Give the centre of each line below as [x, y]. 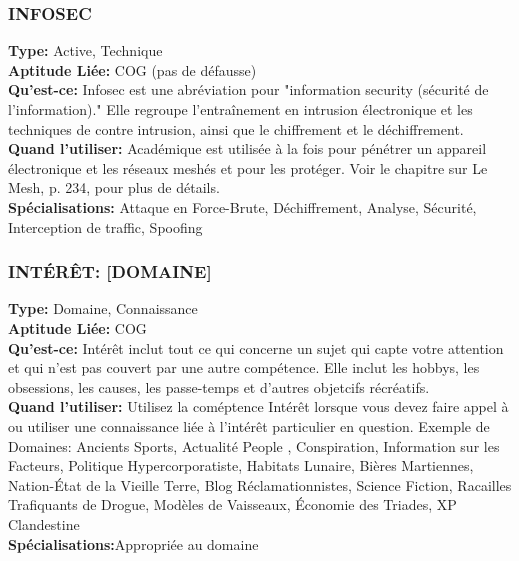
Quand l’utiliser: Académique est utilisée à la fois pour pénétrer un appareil [247, 148]
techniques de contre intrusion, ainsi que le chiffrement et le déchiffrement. [236, 128]
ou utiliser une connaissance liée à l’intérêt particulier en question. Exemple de [249, 425]
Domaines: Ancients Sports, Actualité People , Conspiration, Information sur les [254, 445]
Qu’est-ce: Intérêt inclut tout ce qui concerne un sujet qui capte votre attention [256, 347]
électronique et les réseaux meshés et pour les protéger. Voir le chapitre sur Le [248, 167]
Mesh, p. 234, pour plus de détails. [114, 187]
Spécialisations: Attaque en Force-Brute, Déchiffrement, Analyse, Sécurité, [242, 206]
